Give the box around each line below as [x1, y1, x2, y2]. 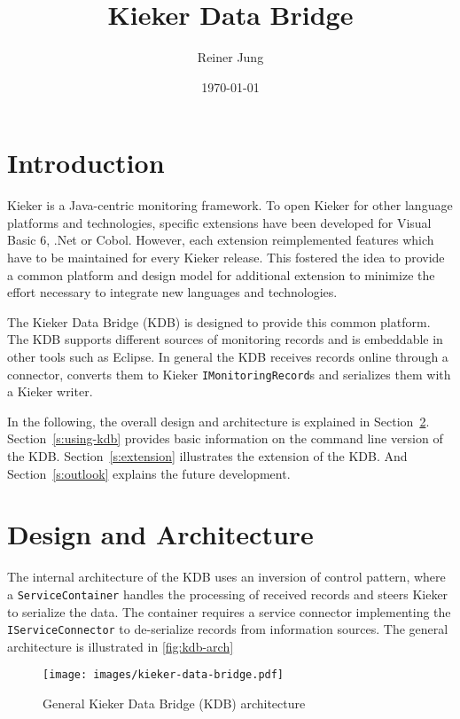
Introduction [7, 145, 165, 181]
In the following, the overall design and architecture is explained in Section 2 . [7, 411, 430, 430]
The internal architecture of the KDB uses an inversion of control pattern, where [7, 567, 446, 586]
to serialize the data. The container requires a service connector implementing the [7, 602, 451, 621]
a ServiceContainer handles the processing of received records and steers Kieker [7, 584, 448, 603]
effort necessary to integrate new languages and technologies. [7, 283, 338, 301]
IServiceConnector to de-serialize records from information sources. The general [7, 620, 448, 638]
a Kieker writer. [7, 382, 93, 401]
